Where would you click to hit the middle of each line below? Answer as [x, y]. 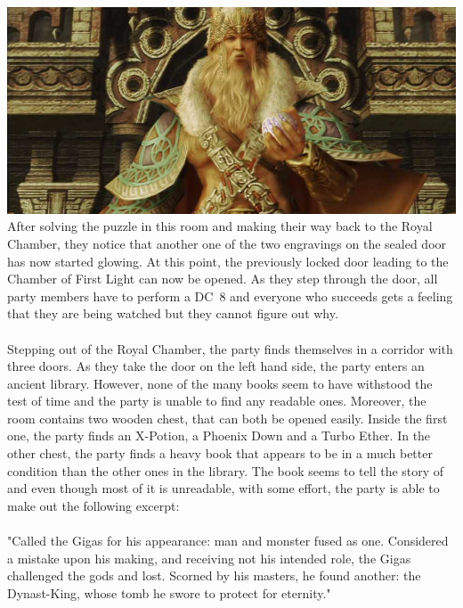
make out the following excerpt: [93, 505]
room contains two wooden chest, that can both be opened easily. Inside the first [227, 418]
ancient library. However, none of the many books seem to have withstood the [220, 383]
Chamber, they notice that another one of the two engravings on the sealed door [227, 243]
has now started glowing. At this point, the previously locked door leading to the [228, 261]
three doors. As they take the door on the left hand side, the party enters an [216, 366]
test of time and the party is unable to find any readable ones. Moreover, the [217, 401]
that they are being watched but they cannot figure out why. [173, 313]
